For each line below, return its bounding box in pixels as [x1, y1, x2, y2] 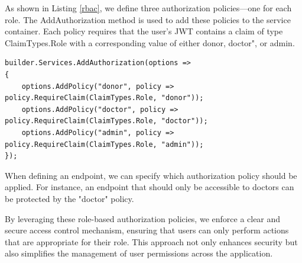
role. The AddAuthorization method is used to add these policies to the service [5, 13, 291, 25]
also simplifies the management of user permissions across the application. [5, 247, 273, 259]
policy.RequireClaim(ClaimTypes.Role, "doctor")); [5, 117, 208, 126]
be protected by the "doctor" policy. [5, 192, 134, 204]
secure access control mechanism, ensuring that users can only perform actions [5, 224, 289, 236]
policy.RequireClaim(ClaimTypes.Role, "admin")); [5, 140, 204, 149]
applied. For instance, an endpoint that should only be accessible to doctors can [5, 181, 294, 193]
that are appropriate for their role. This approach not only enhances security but [5, 235, 298, 248]
